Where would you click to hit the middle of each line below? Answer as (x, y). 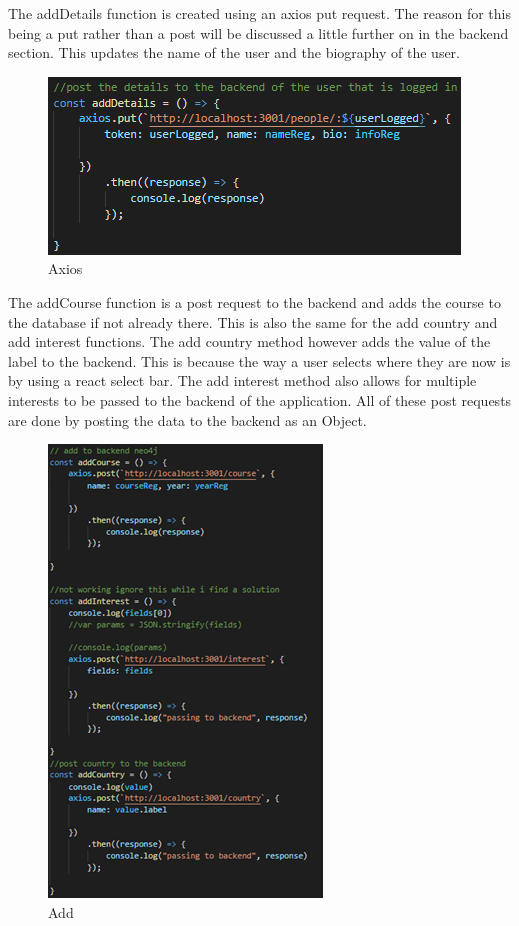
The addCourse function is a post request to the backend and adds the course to (254, 301)
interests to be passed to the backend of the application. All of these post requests (260, 399)
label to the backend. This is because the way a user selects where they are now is (259, 360)
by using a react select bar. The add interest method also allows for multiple (242, 380)
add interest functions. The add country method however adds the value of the (249, 341)
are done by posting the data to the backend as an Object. (187, 419)
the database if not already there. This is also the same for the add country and (253, 321)
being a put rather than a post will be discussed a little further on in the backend (258, 32)
